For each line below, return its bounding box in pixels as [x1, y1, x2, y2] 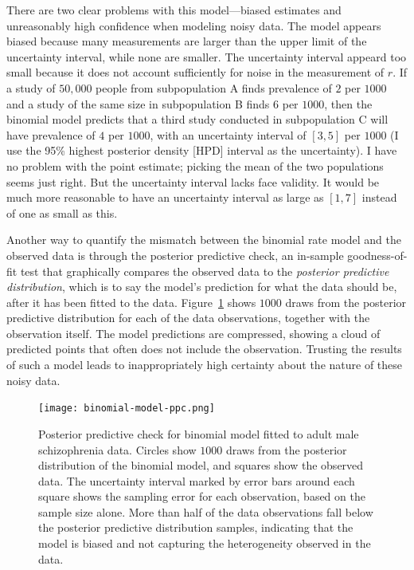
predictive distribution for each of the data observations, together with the [6, 309, 370, 326]
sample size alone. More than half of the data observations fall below [38, 503, 373, 520]
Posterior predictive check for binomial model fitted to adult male [38, 425, 359, 442]
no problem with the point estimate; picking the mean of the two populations [6, 157, 384, 174]
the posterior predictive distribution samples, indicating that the [38, 519, 353, 536]
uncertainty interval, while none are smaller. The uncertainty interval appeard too [6, 48, 407, 65]
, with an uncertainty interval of [150, 126, 307, 143]
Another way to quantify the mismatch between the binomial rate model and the [6, 231, 401, 248]
